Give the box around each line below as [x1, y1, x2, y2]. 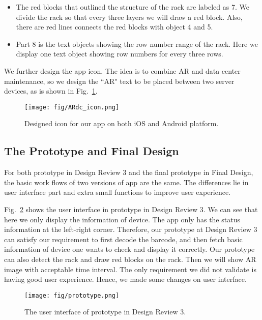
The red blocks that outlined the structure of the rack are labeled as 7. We [16, 2, 249, 12]
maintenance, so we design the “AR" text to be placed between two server [4, 75, 235, 86]
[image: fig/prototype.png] [24, 292, 120, 299]
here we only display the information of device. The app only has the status [4, 214, 240, 224]
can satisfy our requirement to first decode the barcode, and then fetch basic [4, 234, 243, 244]
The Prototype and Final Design [4, 143, 179, 159]
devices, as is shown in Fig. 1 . [4, 85, 98, 96]
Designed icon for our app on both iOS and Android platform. [24, 118, 219, 129]
